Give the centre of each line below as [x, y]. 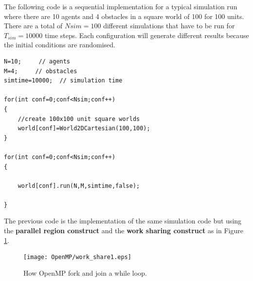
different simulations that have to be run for [169, 26]
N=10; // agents [37, 61]
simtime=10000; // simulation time [63, 81]
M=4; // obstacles [41, 71]
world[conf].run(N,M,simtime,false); [79, 186]
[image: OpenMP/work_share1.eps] [77, 257]
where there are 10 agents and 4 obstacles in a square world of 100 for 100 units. [124, 16]
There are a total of [33, 26]
